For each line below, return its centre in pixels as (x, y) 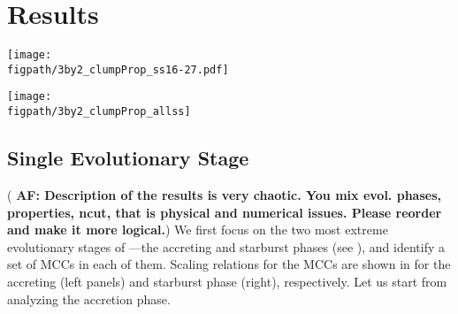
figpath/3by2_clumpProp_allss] (99, 112)
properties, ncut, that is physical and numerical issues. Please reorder (225, 212)
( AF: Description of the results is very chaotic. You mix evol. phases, (224, 194)
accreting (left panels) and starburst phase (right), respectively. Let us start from (227, 281)
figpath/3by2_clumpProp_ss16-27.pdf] (118, 69)
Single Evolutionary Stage (128, 158)
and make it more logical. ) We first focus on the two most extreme (198, 230)
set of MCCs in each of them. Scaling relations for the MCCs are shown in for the (229, 264)
